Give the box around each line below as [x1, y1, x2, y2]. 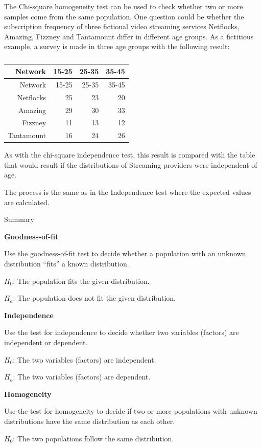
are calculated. [4, 196, 50, 207]
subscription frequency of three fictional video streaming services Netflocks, [4, 21, 240, 32]
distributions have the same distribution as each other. [4, 415, 175, 426]
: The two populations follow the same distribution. [13, 433, 174, 443]
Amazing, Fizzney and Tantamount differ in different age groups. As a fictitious [4, 31, 254, 41]
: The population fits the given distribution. [13, 275, 150, 286]
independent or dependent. [4, 337, 88, 347]
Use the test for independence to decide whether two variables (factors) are [4, 327, 239, 338]
